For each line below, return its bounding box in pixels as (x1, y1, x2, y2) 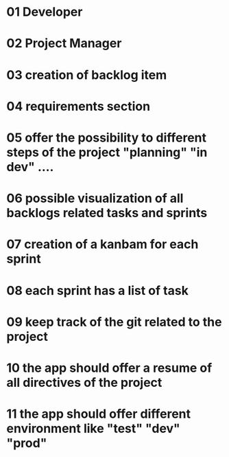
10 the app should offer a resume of (6, 360, 213, 375)
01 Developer (6, 4, 83, 20)
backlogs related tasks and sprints (6, 205, 208, 221)
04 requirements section (6, 98, 151, 114)
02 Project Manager (6, 36, 122, 52)
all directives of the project (6, 375, 162, 390)
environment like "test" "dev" (6, 421, 181, 436)
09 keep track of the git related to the (6, 314, 222, 330)
